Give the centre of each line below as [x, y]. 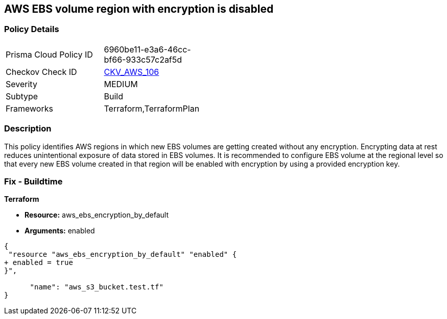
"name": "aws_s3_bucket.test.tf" [97, 287]
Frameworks [29, 108]
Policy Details [32, 29]
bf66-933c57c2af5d [143, 59]
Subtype [22, 96]
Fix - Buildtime [33, 181]
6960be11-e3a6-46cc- [147, 49]
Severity [21, 84]
